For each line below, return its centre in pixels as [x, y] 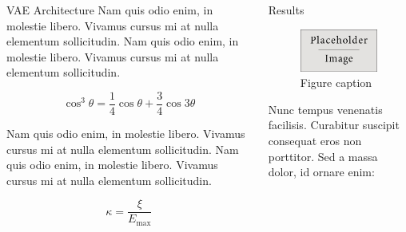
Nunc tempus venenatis [325, 109]
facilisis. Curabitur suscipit [334, 125]
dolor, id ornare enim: [321, 172]
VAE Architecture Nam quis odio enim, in [110, 10]
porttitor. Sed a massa [323, 156]
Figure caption [336, 83]
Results [286, 10]
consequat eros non [315, 141]
